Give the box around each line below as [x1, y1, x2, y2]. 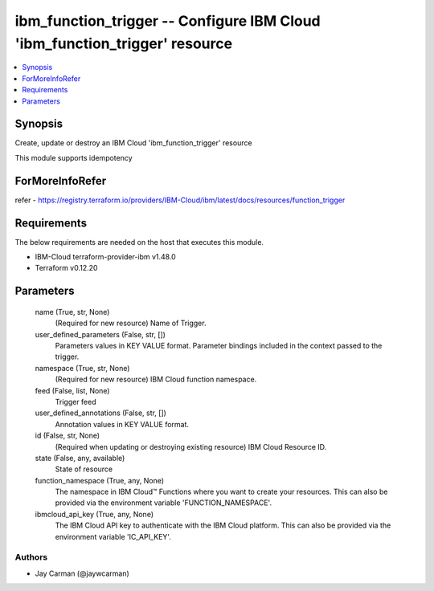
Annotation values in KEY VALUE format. [55, 419, 189, 429]
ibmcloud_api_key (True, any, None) [35, 509, 154, 519]
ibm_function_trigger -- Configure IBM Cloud [14, 12, 321, 30]
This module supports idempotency [14, 153, 133, 162]
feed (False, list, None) [35, 385, 110, 395]
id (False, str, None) [35, 430, 100, 441]
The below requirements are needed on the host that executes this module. [14, 237, 264, 247]
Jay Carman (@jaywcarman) [35, 569, 130, 578]
